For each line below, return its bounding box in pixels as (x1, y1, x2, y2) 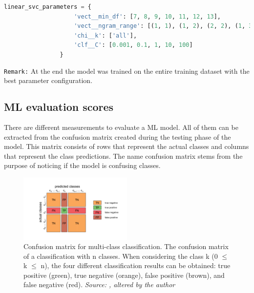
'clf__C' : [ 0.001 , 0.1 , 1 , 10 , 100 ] (74, 42, 193, 49)
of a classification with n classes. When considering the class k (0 (23, 251, 218, 261)
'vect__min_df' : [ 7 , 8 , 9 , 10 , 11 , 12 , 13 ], (74, 13, 221, 20)
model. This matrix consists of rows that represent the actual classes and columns (4, 141, 249, 151)
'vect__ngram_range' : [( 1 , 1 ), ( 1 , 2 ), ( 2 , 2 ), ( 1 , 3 (74, 22, 253, 30)
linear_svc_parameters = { (4, 3, 91, 10)
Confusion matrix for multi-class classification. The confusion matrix (23, 241, 229, 251)
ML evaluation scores (4, 99, 114, 114)
